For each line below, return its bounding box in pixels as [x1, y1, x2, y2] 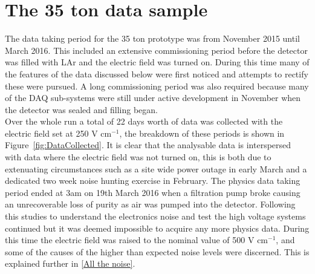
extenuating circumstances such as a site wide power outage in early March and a [5, 162, 307, 175]
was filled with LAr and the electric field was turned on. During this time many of [5, 56, 310, 68]
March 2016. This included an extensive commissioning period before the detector [5, 44, 308, 56]
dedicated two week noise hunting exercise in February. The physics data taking [5, 174, 300, 187]
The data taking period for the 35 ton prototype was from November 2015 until [5, 32, 300, 45]
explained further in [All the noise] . [5, 257, 135, 270]
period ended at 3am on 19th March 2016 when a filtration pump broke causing [5, 186, 300, 198]
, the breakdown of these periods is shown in [119, 126, 285, 139]
